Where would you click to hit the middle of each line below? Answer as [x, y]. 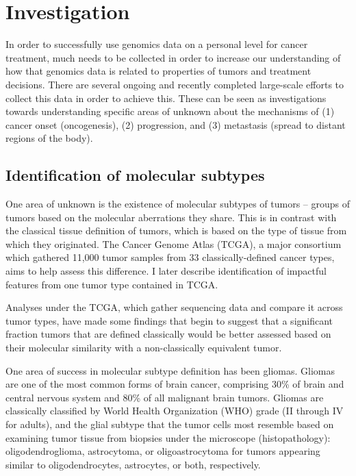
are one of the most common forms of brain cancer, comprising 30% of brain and [175, 384]
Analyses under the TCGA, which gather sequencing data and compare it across [174, 307]
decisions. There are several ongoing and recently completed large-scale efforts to [175, 84]
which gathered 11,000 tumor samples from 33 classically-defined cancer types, [170, 257]
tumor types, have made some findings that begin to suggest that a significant [169, 320]
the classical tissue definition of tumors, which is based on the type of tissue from [176, 230]
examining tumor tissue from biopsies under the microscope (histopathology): [168, 437]
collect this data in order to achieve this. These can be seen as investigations [166, 98]
